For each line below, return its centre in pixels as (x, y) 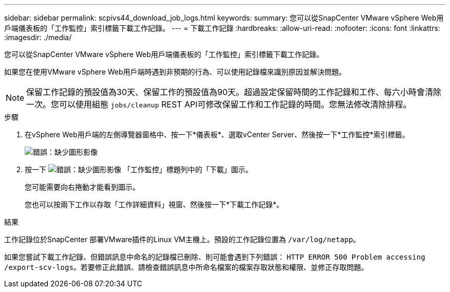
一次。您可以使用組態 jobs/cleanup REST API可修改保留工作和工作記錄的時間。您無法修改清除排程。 (219, 104)
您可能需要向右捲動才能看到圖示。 (82, 187)
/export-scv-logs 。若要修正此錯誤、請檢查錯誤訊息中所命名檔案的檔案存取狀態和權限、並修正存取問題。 (186, 267)
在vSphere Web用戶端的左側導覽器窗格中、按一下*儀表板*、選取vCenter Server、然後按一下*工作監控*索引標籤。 (217, 134)
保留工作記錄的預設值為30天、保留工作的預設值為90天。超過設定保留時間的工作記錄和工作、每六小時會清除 (234, 92)
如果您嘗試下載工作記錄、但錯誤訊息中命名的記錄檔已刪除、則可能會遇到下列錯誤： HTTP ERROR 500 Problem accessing (215, 257)
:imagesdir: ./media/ (38, 37)
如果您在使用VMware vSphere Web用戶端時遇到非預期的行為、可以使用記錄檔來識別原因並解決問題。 (175, 72)
